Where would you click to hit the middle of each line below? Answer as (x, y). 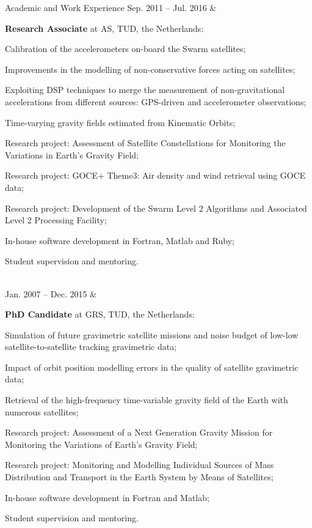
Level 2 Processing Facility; (56, 220)
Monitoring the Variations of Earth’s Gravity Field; (101, 444)
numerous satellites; (42, 411)
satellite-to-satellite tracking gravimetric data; (91, 347)
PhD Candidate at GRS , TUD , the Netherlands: (100, 314)
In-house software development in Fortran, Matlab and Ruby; (120, 240)
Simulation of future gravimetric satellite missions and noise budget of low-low (152, 334)
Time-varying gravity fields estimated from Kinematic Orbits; (120, 122)
